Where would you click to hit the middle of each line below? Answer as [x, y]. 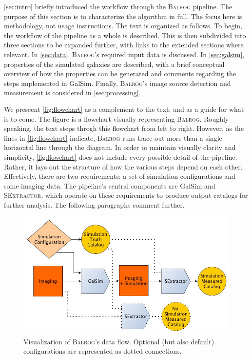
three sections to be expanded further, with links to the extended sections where [124, 45]
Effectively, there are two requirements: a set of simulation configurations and [120, 176]
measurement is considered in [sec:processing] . [72, 93]
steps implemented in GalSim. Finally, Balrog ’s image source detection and [117, 83]
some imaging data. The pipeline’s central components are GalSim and [110, 185]
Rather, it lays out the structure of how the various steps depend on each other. [123, 166]
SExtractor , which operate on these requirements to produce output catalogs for [126, 195]
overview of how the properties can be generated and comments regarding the [120, 74]
